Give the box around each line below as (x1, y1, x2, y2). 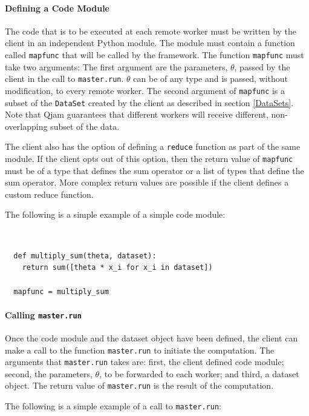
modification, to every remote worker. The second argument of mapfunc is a (5, 84, 285, 96)
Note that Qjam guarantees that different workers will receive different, (5, 108, 268, 121)
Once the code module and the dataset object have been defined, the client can (5, 331, 298, 344)
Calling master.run (5, 308, 82, 321)
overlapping (5, 119, 48, 132)
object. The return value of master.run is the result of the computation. (5, 379, 274, 392)
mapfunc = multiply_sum (13, 287, 109, 296)
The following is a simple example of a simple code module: (5, 208, 226, 221)
